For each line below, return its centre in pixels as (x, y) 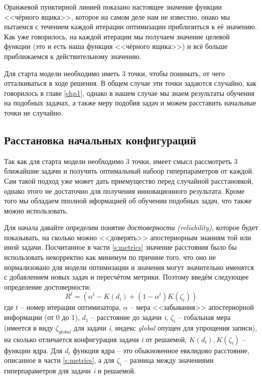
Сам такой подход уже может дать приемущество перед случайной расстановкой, (129, 180)
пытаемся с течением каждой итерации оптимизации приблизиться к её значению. (130, 26)
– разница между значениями (169, 360)
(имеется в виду (29, 327)
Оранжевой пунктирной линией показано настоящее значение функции (113, 7)
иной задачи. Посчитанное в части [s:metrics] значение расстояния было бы (120, 247)
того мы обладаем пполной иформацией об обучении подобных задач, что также (128, 201)
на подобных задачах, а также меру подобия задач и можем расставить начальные (130, 103)
